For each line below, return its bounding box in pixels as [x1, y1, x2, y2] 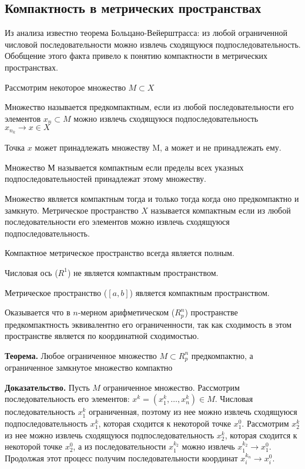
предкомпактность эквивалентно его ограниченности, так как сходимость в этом [5, 318, 292, 330]
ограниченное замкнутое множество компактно [5, 361, 173, 374]
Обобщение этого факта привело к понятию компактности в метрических [5, 49, 267, 62]
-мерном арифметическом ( [78, 306, 175, 318]
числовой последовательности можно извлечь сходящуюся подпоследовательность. [5, 38, 301, 50]
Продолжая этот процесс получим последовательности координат [5, 451, 238, 464]
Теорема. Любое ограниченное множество [5, 349, 157, 361]
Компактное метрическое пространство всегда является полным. [5, 247, 234, 259]
